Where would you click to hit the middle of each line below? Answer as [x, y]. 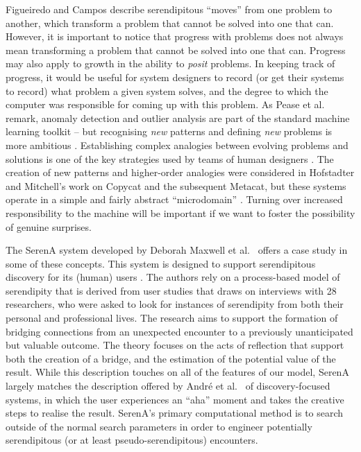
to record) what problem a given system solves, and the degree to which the [167, 90]
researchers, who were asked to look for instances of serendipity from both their [175, 304]
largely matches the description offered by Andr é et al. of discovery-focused [168, 386]
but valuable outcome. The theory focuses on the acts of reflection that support [175, 345]
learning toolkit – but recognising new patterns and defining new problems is [169, 131]
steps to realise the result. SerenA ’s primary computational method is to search [175, 413]
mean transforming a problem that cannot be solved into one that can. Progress [176, 50]
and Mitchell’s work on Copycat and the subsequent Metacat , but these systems [176, 185]
